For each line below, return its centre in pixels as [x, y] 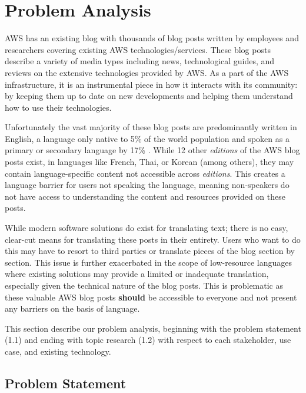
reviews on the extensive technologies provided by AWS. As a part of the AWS [147, 72]
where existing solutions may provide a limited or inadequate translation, [137, 274]
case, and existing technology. [58, 351]
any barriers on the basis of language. [72, 308]
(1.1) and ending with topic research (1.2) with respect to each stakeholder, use [148, 340]
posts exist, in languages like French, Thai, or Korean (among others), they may [149, 162]
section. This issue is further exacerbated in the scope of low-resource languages [149, 262]
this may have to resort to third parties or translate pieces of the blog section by [150, 251]
